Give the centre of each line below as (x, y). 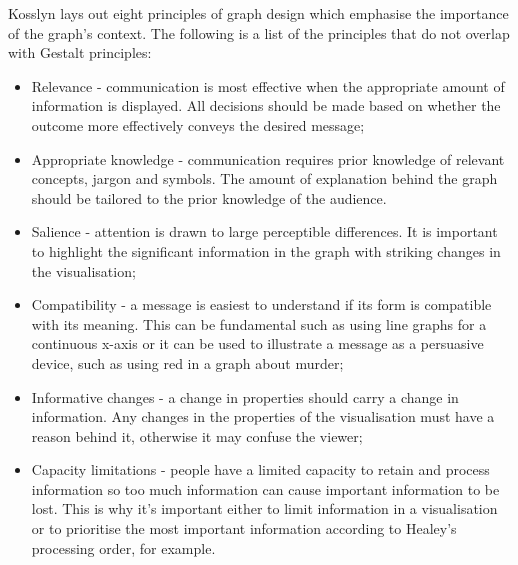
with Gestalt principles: (80, 52)
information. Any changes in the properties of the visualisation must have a (263, 416)
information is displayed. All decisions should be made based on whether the (266, 105)
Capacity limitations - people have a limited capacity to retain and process (260, 469)
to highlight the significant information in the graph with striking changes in (266, 250)
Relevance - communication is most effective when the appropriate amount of (268, 85)
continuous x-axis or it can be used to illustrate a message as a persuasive (257, 343)
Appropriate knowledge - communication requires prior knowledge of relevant (268, 158)
